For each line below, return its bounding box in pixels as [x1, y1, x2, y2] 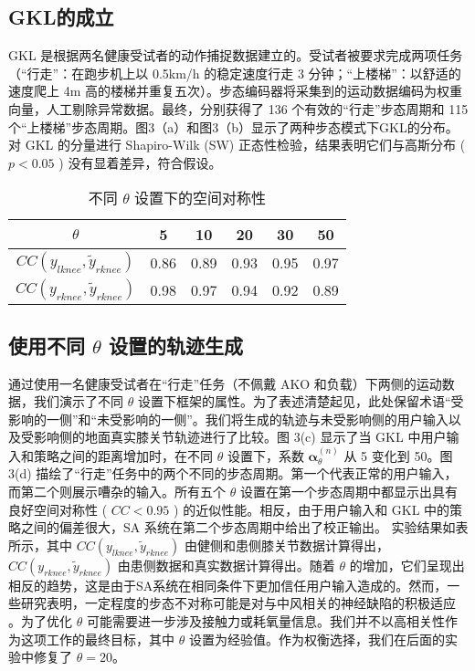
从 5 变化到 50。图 [343, 446, 453, 465]
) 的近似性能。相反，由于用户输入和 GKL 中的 [174, 499, 450, 519]
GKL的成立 [8, 3, 114, 31]
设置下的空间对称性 [133, 187, 267, 209]
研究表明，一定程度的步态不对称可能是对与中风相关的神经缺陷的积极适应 [20, 593, 456, 613]
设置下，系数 [227, 446, 304, 465]
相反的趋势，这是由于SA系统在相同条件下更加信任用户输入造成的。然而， [8, 575, 448, 594]
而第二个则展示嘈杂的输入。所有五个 [8, 481, 226, 500]
